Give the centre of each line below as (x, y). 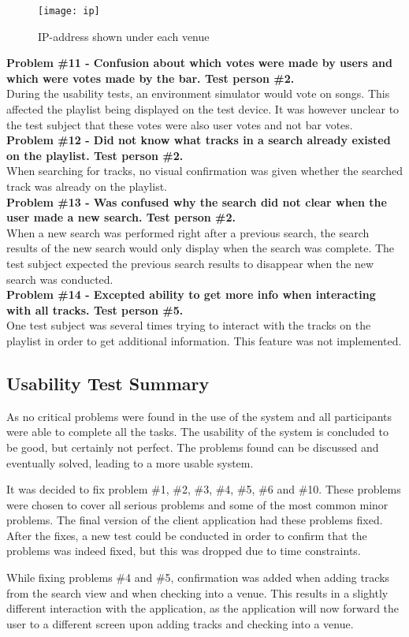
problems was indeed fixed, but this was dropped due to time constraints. (184, 551)
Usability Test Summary (108, 383)
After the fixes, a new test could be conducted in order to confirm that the (187, 535)
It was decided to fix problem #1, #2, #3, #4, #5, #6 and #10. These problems (204, 489)
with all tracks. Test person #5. (95, 309)
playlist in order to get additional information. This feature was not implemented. (204, 340)
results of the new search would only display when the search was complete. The (201, 248)
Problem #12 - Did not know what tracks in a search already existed (199, 140)
